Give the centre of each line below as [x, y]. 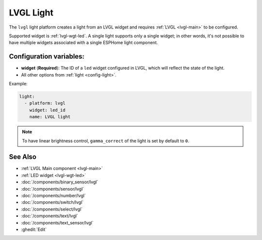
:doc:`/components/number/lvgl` [53, 195]
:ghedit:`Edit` [34, 229]
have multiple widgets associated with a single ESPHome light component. [83, 43]
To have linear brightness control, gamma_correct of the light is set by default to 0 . [106, 141]
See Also [23, 157]
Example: [18, 84]
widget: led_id [47, 110]
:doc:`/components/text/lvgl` [50, 216]
